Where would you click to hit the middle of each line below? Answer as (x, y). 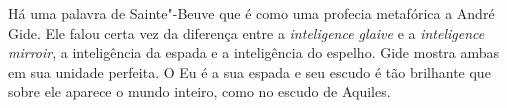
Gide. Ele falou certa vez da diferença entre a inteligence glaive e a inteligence (246, 32)
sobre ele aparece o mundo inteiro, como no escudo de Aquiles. (199, 91)
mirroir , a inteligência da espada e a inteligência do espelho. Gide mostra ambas (254, 52)
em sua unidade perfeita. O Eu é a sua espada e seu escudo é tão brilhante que (249, 71)
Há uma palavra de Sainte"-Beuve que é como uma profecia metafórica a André (251, 13)
